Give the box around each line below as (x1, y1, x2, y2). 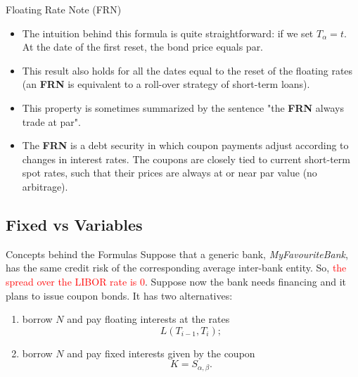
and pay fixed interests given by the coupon (67, 345, 255, 360)
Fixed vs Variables (6, 213, 143, 235)
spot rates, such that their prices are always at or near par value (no (22, 165, 317, 180)
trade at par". (22, 114, 81, 129)
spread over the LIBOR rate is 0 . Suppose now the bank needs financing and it (6, 274, 347, 288)
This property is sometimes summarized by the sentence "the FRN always (22, 100, 344, 115)
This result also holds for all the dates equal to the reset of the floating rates (22, 63, 353, 77)
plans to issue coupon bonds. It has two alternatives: (6, 288, 233, 302)
